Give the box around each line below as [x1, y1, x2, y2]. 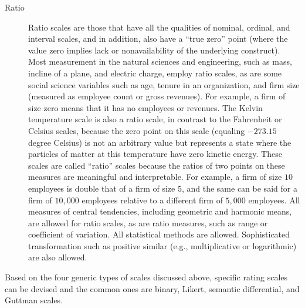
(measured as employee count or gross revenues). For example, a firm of [28, 90, 286, 102]
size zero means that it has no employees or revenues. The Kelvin [28, 101, 263, 113]
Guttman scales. [5, 294, 63, 306]
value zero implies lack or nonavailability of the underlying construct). [28, 43, 280, 56]
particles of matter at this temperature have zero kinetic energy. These [28, 148, 282, 160]
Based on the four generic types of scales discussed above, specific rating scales [5, 271, 288, 283]
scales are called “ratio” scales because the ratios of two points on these [28, 159, 285, 171]
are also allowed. [28, 251, 87, 263]
